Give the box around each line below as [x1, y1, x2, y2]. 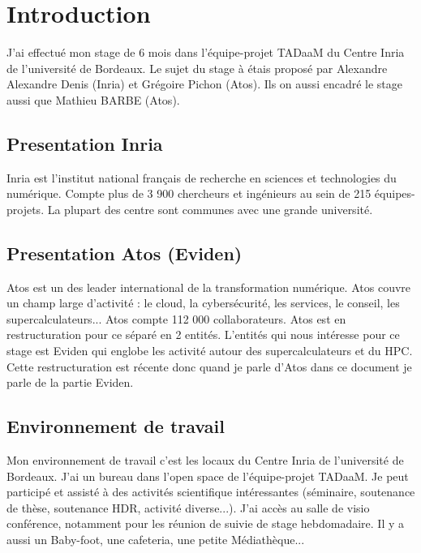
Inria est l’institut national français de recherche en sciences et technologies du [6, 169, 397, 186]
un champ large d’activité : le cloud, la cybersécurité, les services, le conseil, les [6, 294, 400, 311]
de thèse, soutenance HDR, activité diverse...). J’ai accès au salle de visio [6, 499, 370, 516]
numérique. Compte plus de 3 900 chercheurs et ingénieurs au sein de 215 [6, 185, 372, 202]
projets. [6, 200, 45, 217]
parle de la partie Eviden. [6, 374, 134, 391]
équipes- [374, 185, 415, 202]
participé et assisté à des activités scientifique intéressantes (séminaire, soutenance [6, 483, 415, 500]
